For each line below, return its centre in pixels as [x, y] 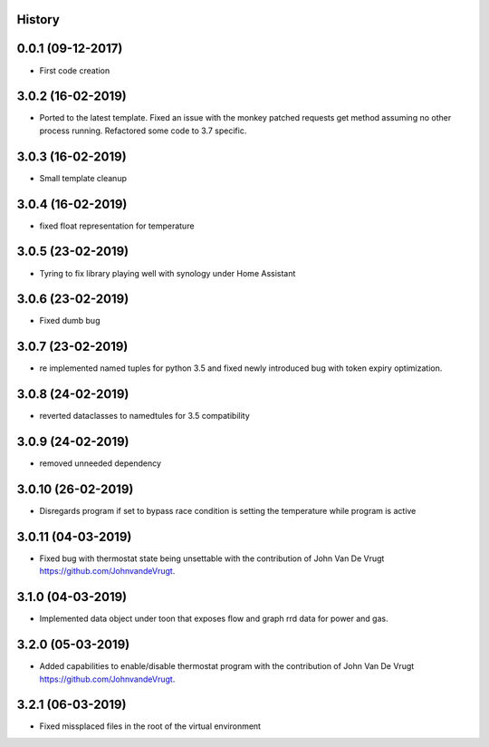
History [38, 19]
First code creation [75, 70]
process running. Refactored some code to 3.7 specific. [143, 131]
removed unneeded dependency [101, 463]
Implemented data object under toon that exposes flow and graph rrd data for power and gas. [214, 619]
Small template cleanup [83, 178]
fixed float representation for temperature [117, 226]
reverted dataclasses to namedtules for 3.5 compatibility [145, 416]
